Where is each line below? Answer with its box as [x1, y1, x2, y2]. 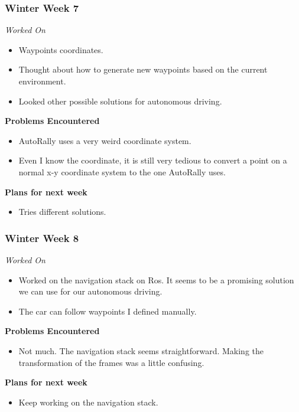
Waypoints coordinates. [18, 43, 103, 55]
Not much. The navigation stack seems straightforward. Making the [18, 344, 264, 357]
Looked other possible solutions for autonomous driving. [18, 94, 222, 107]
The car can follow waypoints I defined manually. [18, 305, 197, 317]
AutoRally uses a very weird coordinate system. [18, 134, 191, 146]
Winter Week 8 [5, 230, 79, 245]
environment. [18, 75, 66, 87]
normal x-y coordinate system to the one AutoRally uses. [18, 165, 226, 178]
